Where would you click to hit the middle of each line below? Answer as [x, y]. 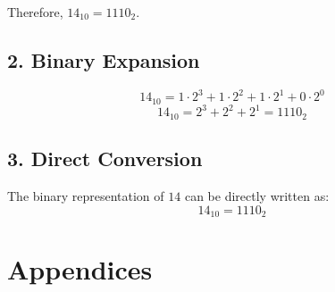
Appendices [80, 269]
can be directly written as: [257, 195]
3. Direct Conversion [105, 159]
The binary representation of [86, 195]
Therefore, [35, 12]
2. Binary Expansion [104, 59]
